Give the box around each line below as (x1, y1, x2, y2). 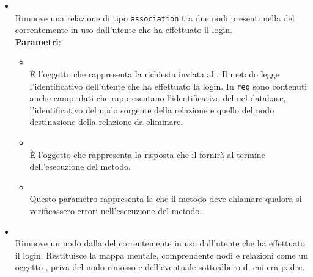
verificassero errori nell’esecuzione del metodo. (29, 204, 202, 217)
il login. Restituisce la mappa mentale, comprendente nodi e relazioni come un (15, 248, 308, 261)
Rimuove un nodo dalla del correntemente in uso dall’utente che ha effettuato (15, 237, 305, 250)
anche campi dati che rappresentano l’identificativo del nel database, (29, 92, 286, 104)
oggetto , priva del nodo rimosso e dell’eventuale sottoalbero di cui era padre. (15, 261, 305, 273)
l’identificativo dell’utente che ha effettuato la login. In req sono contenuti (29, 79, 307, 92)
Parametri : (15, 35, 61, 48)
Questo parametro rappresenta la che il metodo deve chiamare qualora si (29, 192, 302, 205)
